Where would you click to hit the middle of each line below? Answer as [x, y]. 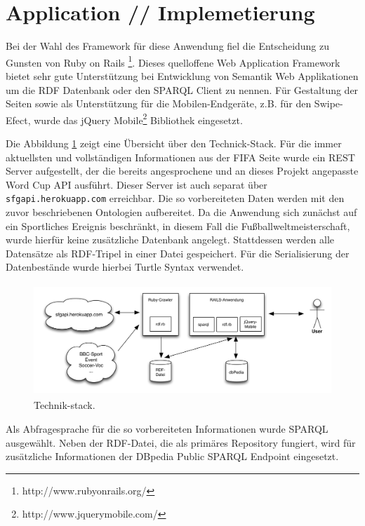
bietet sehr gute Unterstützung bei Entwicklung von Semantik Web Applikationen [182, 75]
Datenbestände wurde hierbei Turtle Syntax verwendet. [125, 267]
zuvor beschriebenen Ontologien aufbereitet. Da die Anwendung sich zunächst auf [181, 212]
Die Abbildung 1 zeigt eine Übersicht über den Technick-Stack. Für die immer [174, 143]
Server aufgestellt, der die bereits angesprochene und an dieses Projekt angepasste [182, 171]
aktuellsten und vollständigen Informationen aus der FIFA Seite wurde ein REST [180, 157]
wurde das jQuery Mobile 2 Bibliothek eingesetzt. [138, 119]
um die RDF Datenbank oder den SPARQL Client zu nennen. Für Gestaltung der [182, 89]
